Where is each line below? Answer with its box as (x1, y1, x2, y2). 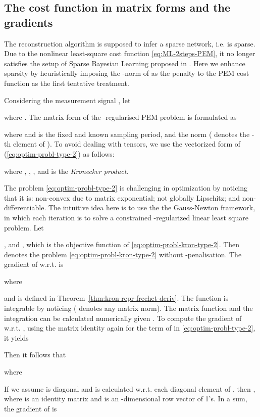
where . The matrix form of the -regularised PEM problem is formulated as (4, 112, 237, 122)
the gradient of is (4, 403, 57, 413)
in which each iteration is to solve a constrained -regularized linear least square (4, 212, 248, 222)
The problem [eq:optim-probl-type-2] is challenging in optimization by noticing (4, 182, 248, 193)
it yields (4, 332, 29, 343)
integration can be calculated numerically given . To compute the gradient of (4, 312, 242, 323)
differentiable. (4, 202, 46, 213)
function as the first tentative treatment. (4, 77, 129, 88)
